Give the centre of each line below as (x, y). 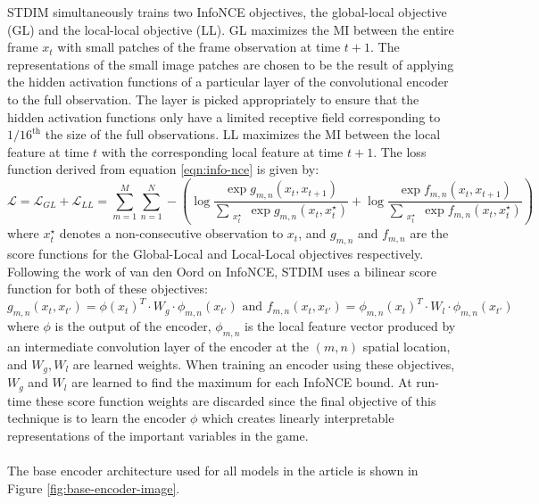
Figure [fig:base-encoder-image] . (94, 487)
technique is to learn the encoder (97, 418)
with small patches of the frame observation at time (199, 47)
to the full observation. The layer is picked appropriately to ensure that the (213, 99)
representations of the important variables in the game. (158, 435)
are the (429, 233)
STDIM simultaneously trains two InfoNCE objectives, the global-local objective (227, 12)
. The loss (400, 151)
